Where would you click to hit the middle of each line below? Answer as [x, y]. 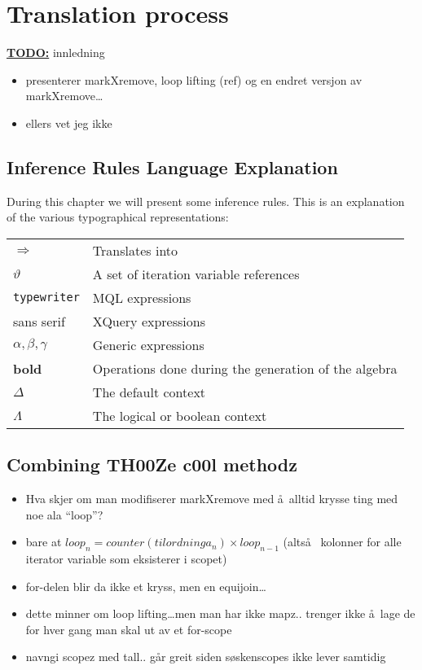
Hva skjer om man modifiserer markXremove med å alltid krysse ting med [212, 499]
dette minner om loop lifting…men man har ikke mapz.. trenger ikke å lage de [220, 613]
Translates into [135, 250]
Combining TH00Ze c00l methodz [152, 464]
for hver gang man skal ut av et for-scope [129, 629]
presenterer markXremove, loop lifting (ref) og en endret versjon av [194, 79]
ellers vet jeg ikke [69, 123]
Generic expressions [148, 344]
